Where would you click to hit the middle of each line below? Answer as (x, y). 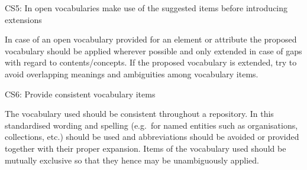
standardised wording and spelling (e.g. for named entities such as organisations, (151, 125)
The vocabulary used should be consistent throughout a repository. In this (139, 114)
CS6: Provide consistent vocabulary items (80, 94)
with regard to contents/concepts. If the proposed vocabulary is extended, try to (151, 62)
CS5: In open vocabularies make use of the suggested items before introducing (146, 8)
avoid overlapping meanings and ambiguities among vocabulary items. (132, 73)
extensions (23, 19)
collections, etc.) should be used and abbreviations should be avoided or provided (152, 137)
